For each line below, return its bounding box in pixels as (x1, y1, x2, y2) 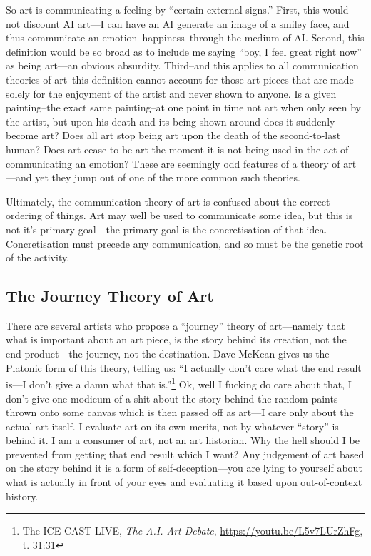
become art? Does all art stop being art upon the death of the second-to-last (6, 128, 341, 143)
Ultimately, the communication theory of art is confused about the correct (6, 193, 330, 208)
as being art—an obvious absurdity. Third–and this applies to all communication (6, 58, 359, 73)
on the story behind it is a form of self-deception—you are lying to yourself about (6, 460, 362, 475)
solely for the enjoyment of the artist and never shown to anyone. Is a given (6, 86, 337, 101)
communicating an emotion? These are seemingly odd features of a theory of (6, 156, 340, 171)
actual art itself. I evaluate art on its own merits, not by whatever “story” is (6, 418, 339, 433)
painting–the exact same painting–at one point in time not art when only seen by (6, 100, 361, 115)
